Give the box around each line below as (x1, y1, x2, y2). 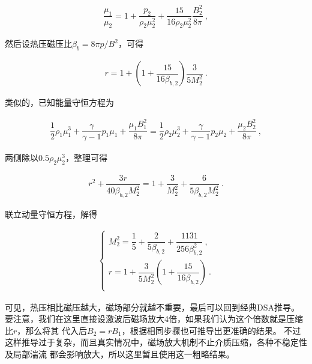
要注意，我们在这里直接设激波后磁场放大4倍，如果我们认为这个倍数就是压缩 (5, 312, 303, 325)
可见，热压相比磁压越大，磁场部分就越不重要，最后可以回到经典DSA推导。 (5, 300, 299, 313)
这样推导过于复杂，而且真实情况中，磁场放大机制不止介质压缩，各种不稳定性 (5, 336, 307, 348)
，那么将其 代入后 (17, 324, 87, 336)
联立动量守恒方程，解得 (5, 208, 97, 220)
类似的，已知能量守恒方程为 (5, 96, 114, 109)
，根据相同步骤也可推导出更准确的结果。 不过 (121, 324, 301, 336)
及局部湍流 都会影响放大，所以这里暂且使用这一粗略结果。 (5, 348, 235, 360)
